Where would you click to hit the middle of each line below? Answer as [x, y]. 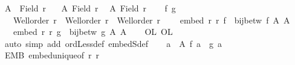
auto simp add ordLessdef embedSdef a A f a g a [113, 43]
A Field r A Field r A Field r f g [90, 8]
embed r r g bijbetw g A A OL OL [93, 32]
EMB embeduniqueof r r [52, 55]
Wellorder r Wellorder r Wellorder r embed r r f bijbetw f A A [151, 20]
